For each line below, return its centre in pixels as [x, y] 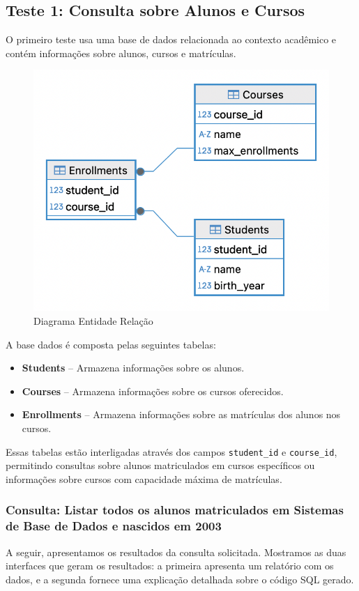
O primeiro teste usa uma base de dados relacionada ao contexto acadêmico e [171, 39]
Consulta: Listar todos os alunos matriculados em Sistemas [175, 510]
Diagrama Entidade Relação [93, 321]
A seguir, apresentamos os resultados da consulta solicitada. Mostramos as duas [176, 552]
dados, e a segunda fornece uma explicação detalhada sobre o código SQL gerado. [180, 579]
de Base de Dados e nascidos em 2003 [114, 526]
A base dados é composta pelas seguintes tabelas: [111, 344]
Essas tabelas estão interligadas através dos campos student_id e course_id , [171, 451]
